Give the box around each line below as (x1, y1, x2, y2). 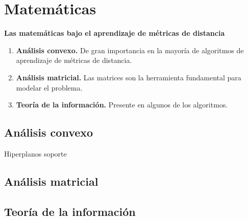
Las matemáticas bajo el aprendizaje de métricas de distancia (4, 28, 225, 38)
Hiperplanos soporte (4, 148, 67, 159)
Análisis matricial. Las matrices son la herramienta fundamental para (16, 72, 241, 82)
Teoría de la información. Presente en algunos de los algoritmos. (16, 99, 228, 110)
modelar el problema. (16, 82, 83, 93)
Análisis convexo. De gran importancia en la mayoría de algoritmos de (16, 45, 244, 55)
